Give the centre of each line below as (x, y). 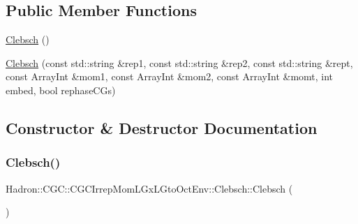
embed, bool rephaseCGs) (61, 90)
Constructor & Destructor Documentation (162, 127)
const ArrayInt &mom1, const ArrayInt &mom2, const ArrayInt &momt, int (170, 76)
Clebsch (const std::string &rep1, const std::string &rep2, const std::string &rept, (179, 62)
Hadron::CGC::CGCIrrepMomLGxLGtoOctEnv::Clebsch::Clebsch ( (149, 188)
